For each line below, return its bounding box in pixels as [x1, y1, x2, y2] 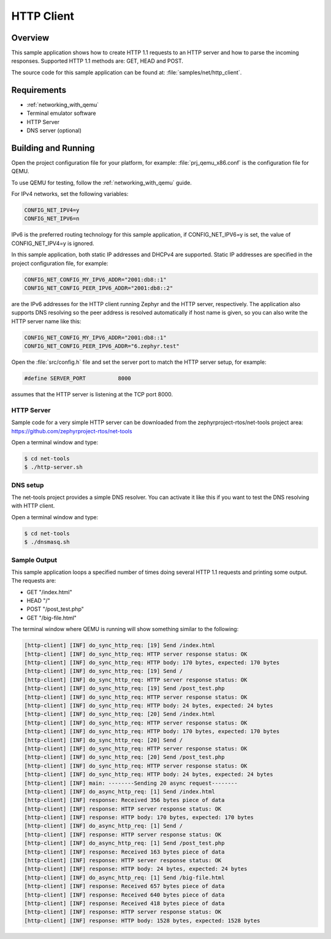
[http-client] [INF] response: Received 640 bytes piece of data [24, 891, 225, 898]
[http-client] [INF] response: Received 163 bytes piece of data [24, 848, 225, 855]
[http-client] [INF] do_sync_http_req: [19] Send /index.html [24, 642, 215, 649]
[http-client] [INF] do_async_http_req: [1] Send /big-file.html [24, 874, 225, 881]
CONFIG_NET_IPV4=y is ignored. [11, 240, 94, 247]
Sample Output [11, 556, 58, 564]
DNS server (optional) [26, 127, 82, 134]
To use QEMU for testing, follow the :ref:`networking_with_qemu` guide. [11, 179, 192, 186]
